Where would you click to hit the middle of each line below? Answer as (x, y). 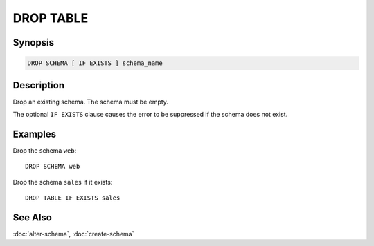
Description (39, 85)
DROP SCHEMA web (53, 167)
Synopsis (34, 42)
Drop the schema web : (45, 150)
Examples (35, 134)
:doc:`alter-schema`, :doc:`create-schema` (73, 234)
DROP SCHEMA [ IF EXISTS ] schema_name (95, 63)
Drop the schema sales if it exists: (63, 182)
